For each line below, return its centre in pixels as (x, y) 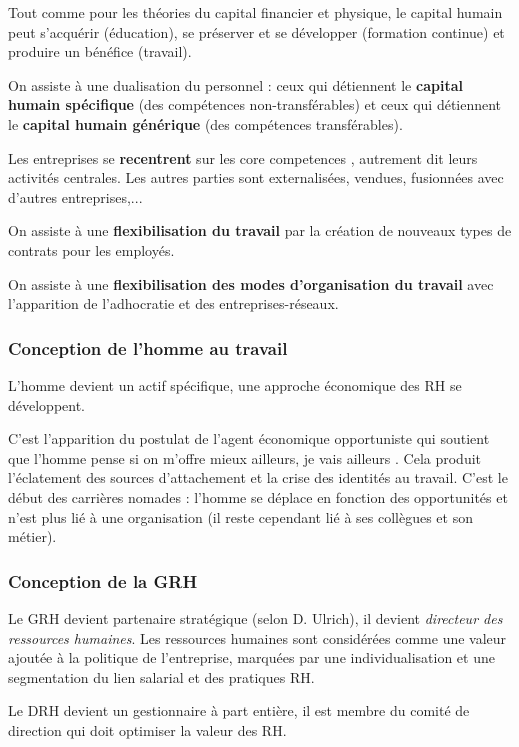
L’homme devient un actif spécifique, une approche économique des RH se (235, 384)
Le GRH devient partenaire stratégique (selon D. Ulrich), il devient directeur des (255, 617)
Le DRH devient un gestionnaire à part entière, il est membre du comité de (239, 710)
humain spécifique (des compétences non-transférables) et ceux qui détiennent (255, 104)
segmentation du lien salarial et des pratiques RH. (161, 676)
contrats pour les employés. (91, 249)
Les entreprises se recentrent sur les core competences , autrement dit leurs (243, 157)
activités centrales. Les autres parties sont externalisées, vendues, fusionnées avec (256, 177)
